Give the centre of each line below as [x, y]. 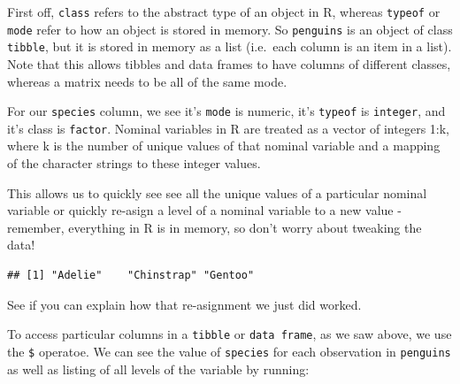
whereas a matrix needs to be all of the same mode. [147, 81]
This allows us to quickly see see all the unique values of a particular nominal [217, 192]
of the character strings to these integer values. [134, 163]
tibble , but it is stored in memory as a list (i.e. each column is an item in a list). [230, 46]
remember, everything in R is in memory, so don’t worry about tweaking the [215, 227]
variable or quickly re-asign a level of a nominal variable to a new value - [204, 210]
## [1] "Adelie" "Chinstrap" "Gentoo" [131, 276]
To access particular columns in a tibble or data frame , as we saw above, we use [230, 334]
